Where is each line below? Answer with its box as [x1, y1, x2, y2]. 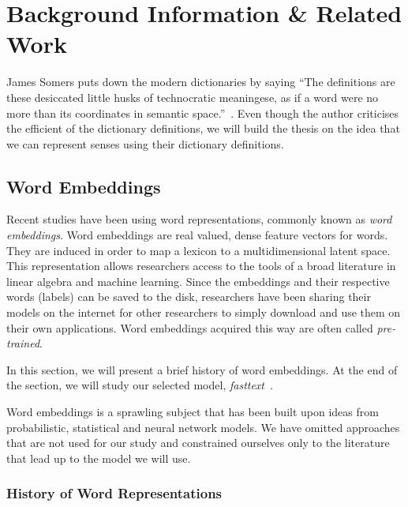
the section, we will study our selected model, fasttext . [6, 377, 273, 393]
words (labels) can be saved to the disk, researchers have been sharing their [6, 288, 371, 305]
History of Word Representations [6, 483, 223, 503]
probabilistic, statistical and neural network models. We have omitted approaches [6, 419, 400, 435]
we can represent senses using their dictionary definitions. [6, 135, 284, 152]
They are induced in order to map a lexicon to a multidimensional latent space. [6, 242, 391, 258]
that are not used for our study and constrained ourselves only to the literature [6, 434, 390, 451]
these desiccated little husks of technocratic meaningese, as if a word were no [6, 88, 379, 105]
